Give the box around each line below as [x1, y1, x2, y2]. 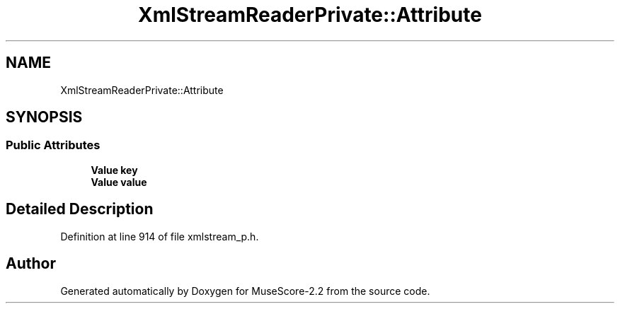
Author [6, 255, 56, 273]
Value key [91, 163, 138, 176]
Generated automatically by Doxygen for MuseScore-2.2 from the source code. [60, 284, 430, 297]
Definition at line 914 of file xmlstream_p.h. [60, 230, 259, 243]
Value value [91, 175, 147, 188]
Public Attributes [6, 138, 101, 153]
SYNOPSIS [6, 108, 83, 127]
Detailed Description [6, 200, 154, 218]
